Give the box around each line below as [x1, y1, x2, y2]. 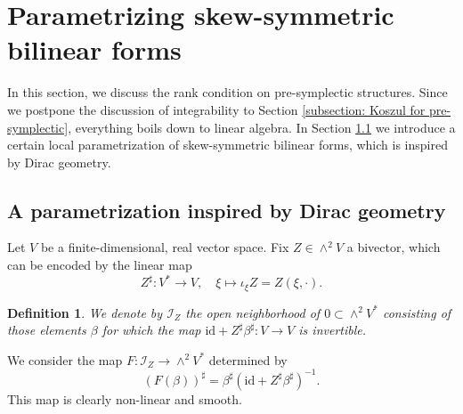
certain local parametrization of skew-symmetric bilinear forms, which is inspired [7, 135, 448, 154]
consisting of [382, 303, 451, 321]
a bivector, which [346, 238, 441, 256]
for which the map [102, 321, 201, 339]
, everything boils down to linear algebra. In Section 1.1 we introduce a [68, 118, 456, 136]
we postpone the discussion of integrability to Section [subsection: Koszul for [7, 100, 426, 118]
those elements [7, 321, 86, 339]
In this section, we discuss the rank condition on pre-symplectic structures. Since [7, 83, 448, 101]
